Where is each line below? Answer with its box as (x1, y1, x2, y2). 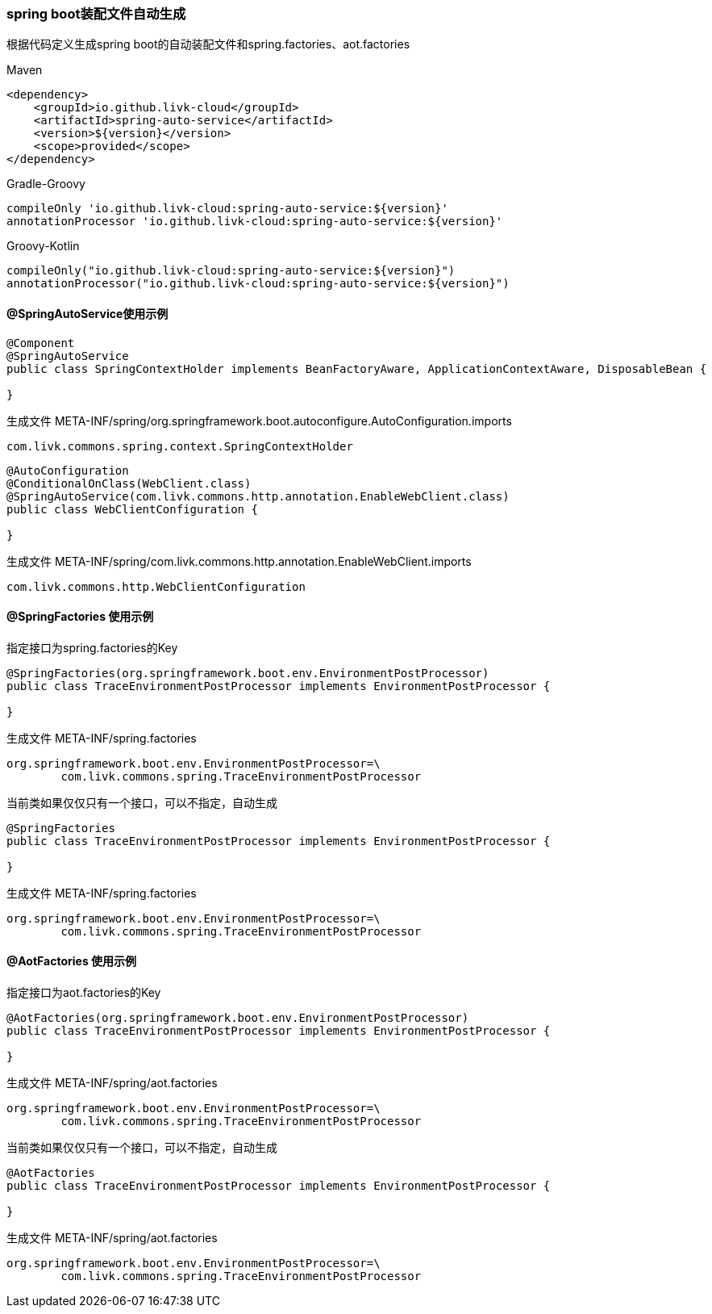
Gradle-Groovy (6, 177, 85, 191)
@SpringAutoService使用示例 (6, 306, 169, 320)
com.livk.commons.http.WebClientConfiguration (6, 580, 306, 593)
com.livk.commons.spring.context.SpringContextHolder (6, 439, 353, 453)
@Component (6, 336, 75, 349)
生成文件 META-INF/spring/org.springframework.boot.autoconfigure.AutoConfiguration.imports (6, 413, 512, 428)
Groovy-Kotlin (6, 239, 80, 253)
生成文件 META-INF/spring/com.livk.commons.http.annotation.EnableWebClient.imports (6, 554, 472, 568)
